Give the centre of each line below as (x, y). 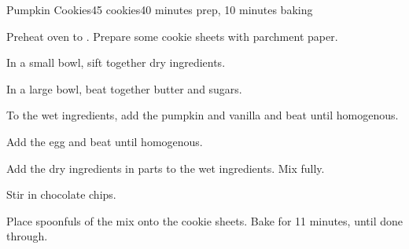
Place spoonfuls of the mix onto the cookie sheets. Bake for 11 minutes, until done (205, 220)
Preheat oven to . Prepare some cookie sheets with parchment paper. (172, 36)
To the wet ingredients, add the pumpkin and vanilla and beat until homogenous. (203, 115)
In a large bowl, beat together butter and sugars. (124, 88)
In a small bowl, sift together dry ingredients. (116, 62)
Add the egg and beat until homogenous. (105, 141)
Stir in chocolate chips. (61, 194)
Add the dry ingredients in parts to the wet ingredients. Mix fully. (166, 168)
